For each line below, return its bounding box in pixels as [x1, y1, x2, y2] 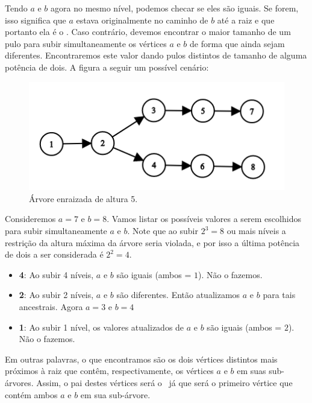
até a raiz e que [217, 13, 275, 26]
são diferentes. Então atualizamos [116, 288, 240, 301]
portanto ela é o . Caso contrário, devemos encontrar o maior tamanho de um [5, 25, 291, 38]
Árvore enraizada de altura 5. [29, 192, 138, 205]
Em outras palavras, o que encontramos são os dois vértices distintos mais [5, 352, 278, 365]
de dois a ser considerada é [5, 248, 104, 261]
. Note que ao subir [127, 224, 198, 237]
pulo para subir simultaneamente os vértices [5, 37, 167, 49]
